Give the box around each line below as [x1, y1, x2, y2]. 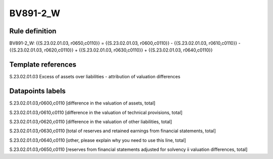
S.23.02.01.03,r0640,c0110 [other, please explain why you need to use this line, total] [9, 137, 187, 143]
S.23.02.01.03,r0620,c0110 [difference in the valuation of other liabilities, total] [9, 119, 172, 125]
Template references [9, 61, 77, 69]
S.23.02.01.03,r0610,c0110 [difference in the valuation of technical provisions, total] [9, 109, 183, 116]
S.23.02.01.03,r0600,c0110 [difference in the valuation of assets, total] [9, 100, 156, 106]
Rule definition [9, 27, 57, 35]
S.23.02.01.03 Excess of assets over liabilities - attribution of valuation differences [9, 74, 180, 80]
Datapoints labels [9, 87, 66, 95]
